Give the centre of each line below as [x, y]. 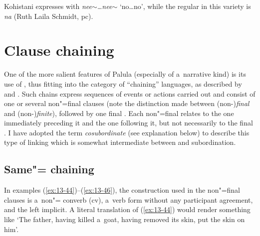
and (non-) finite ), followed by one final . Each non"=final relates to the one [119, 113]
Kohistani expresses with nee [48, 6]
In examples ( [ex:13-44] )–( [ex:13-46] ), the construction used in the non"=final [122, 190]
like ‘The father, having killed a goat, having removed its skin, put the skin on [125, 219]
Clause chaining [59, 50]
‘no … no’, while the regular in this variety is [185, 6]
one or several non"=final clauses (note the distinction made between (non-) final [127, 103]
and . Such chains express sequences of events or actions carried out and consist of [130, 93]
